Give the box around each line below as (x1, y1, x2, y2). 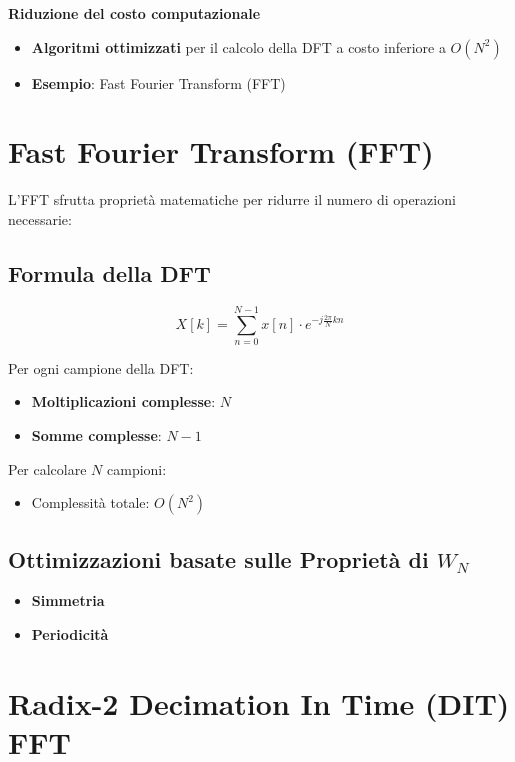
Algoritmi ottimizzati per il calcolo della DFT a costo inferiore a (31, 36, 446, 57)
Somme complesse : (31, 425, 162, 446)
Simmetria (31, 590, 105, 611)
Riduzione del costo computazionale (8, 3, 261, 23)
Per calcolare (8, 458, 87, 479)
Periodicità (31, 624, 109, 644)
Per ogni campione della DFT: (8, 357, 194, 378)
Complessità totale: (31, 492, 150, 513)
